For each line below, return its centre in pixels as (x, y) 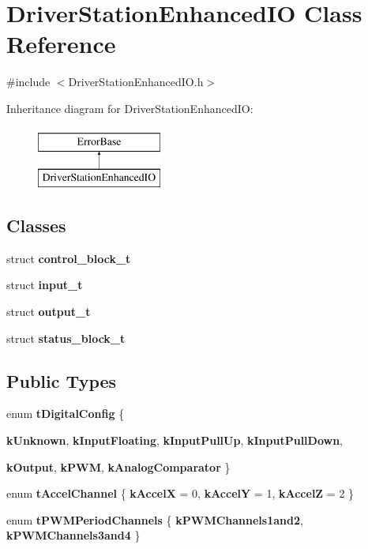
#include (28, 82)
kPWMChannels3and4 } (73, 535)
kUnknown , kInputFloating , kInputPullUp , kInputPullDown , (175, 440)
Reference (61, 44)
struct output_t (49, 312)
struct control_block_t (69, 258)
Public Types (62, 380)
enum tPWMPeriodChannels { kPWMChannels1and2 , (155, 519)
